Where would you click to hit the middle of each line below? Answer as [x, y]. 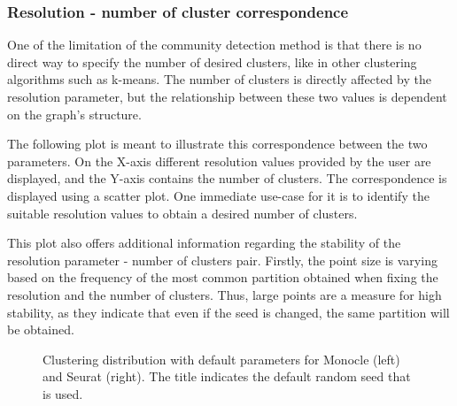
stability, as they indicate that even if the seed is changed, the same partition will [228, 312]
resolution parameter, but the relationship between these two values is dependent [227, 96]
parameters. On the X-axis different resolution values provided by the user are [219, 161]
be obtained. [41, 329]
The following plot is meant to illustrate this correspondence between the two [217, 144]
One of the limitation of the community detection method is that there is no [214, 45]
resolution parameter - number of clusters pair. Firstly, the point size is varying [222, 260]
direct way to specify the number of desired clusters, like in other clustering [212, 61]
